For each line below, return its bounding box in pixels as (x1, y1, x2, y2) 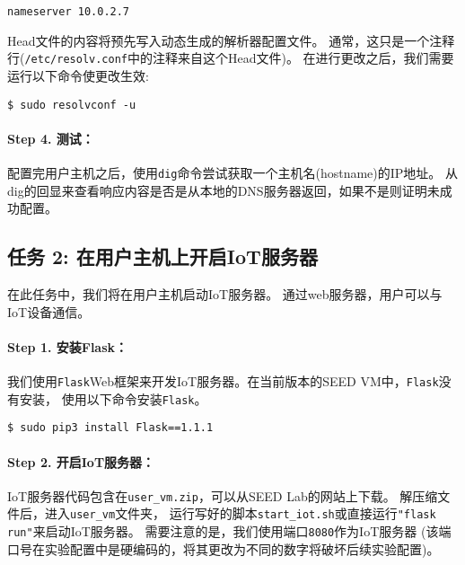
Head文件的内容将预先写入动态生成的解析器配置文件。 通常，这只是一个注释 (7, 31, 455, 49)
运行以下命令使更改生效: (7, 66, 149, 84)
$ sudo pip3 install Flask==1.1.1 (7, 421, 214, 435)
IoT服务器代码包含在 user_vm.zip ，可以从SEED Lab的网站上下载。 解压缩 (7, 486, 438, 505)
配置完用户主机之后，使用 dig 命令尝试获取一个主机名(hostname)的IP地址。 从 (7, 163, 459, 181)
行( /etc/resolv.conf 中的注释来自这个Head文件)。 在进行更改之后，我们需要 (7, 49, 454, 67)
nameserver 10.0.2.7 (7, 5, 130, 18)
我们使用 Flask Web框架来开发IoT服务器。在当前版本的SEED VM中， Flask (7, 371, 439, 390)
